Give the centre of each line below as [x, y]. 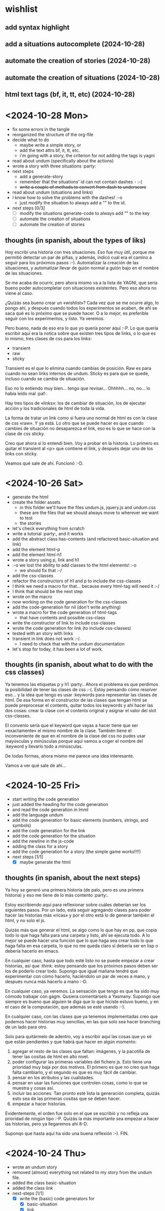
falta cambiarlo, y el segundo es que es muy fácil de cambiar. [74, 1072]
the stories [31, 523]
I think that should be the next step [47, 592]
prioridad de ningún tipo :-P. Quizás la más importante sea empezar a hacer [82, 1118]
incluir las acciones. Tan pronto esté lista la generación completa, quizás [86, 1093]
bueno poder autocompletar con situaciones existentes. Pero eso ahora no [81, 288]
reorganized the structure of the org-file [53, 135]
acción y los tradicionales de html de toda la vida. [55, 408]
